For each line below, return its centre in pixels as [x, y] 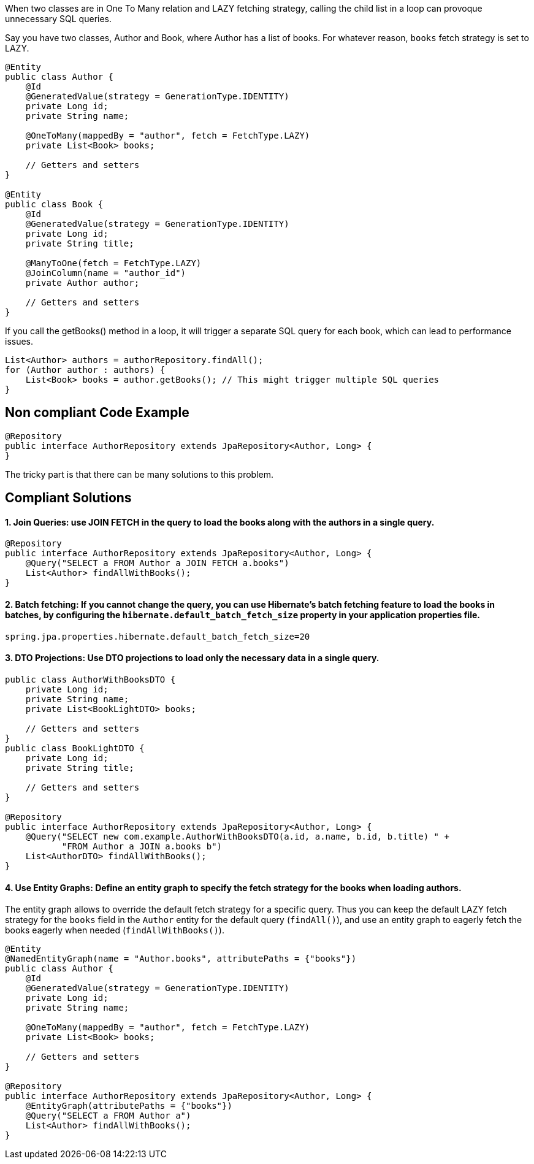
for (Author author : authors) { [85, 370]
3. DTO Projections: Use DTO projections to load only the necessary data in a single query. [192, 658]
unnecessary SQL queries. [59, 19]
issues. [19, 341]
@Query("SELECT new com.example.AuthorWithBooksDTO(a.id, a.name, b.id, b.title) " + [237, 836]
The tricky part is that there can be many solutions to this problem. [139, 474]
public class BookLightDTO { [75, 748]
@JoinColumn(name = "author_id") [106, 273]
